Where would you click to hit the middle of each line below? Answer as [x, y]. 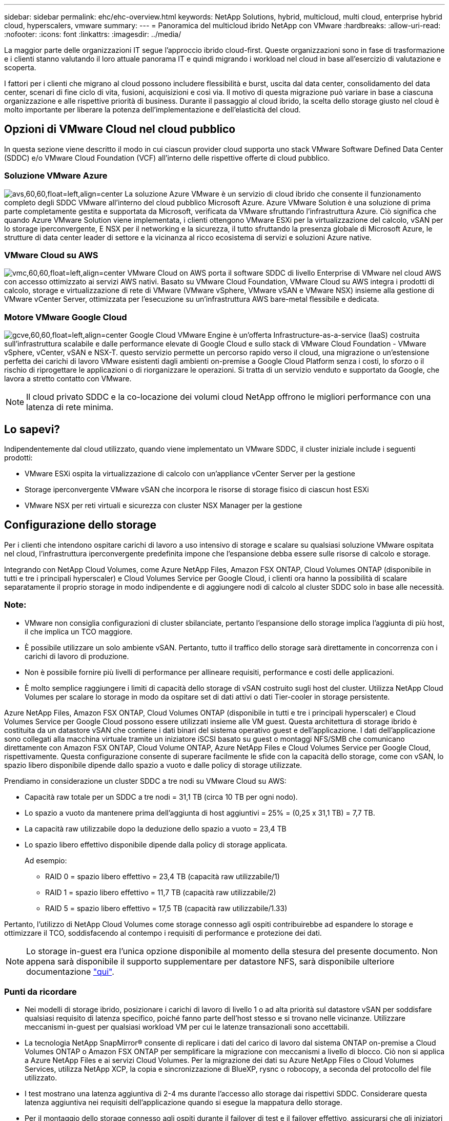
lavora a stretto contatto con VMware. [68, 379]
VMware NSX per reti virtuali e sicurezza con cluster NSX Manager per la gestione [164, 505]
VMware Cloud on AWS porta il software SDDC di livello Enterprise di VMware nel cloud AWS [284, 273]
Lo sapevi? [32, 429]
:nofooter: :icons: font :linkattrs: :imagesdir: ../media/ [93, 34]
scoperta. [20, 67]
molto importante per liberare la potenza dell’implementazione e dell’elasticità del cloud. [152, 110]
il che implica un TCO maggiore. [79, 631]
